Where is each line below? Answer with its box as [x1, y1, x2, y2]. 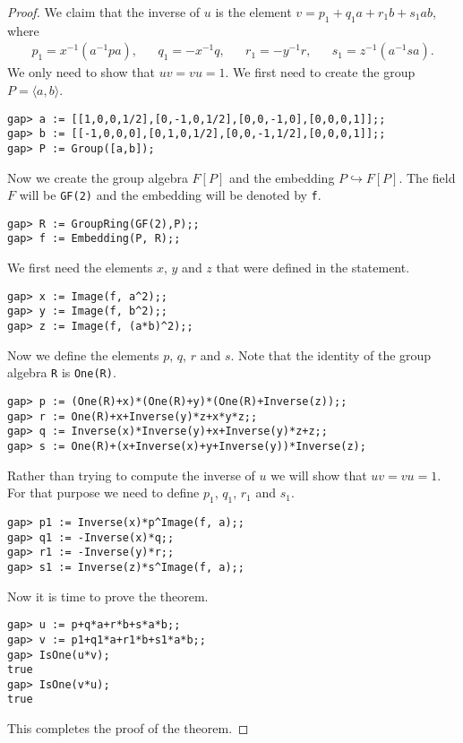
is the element [215, 3, 292, 21]
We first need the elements [7, 258, 153, 277]
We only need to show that [7, 63, 155, 82]
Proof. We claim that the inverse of [7, 3, 201, 21]
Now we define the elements [7, 345, 159, 364]
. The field [399, 168, 456, 186]
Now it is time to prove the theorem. [7, 586, 209, 605]
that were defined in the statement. [216, 258, 410, 277]
